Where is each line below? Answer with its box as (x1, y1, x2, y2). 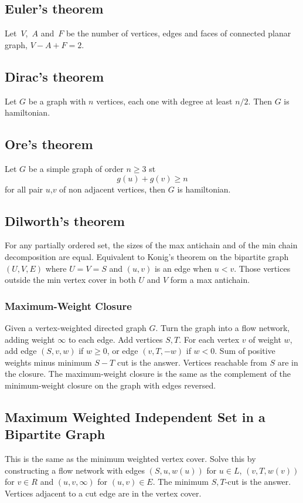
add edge (5, 345, 37, 357)
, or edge (107, 345, 138, 357)
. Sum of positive (215, 345, 275, 357)
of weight (248, 333, 281, 345)
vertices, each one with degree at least (96, 94, 233, 107)
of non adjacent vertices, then (59, 183, 166, 195)
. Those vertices (234, 262, 291, 274)
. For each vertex (179, 333, 240, 345)
